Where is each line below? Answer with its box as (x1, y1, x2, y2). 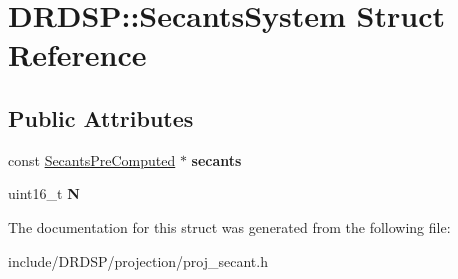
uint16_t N (8, 183, 80, 204)
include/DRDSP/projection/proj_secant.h (8, 250, 268, 271)
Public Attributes (8, 102, 194, 133)
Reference (8, 34, 147, 75)
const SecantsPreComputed (8, 149, 176, 170)
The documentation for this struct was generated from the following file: (8, 216, 451, 237)
